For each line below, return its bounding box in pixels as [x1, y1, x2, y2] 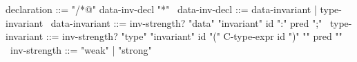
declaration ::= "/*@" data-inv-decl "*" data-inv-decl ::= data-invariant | [6, 2, 317, 16]
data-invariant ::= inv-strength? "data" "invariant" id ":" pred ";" [50, 15, 322, 30]
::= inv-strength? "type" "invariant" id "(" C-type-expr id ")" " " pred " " [46, 29, 342, 43]
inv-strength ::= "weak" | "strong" [10, 42, 152, 56]
